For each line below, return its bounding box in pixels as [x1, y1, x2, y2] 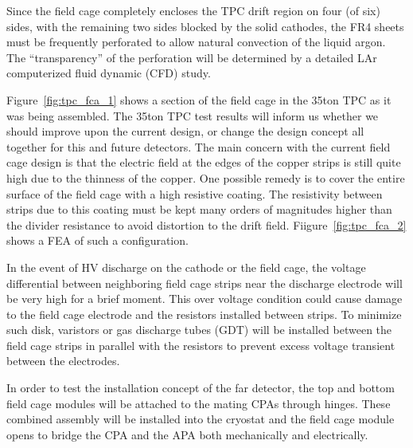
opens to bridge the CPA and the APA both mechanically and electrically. [6, 426, 368, 442]
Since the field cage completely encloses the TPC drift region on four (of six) [6, 2, 380, 18]
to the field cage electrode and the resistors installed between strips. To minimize [6, 305, 402, 322]
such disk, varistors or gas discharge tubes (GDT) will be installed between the [6, 321, 392, 338]
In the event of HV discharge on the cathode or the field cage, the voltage [6, 258, 366, 275]
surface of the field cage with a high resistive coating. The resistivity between [6, 185, 383, 202]
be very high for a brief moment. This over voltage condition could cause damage [6, 290, 403, 307]
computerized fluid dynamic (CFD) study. [6, 65, 211, 81]
